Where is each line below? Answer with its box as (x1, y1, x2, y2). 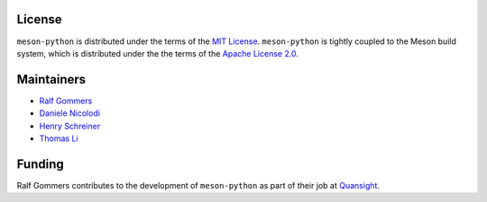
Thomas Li (39, 133, 78, 144)
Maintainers (16, 72, 87, 87)
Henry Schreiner (39, 120, 101, 131)
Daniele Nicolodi (39, 108, 101, 119)
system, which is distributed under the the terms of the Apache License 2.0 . (16, 48, 299, 58)
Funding (16, 156, 65, 171)
